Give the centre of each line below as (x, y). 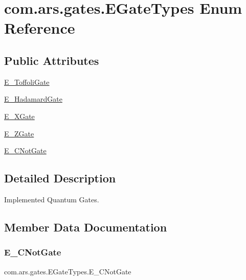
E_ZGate (19, 133)
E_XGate (19, 116)
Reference (40, 28)
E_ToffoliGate (27, 81)
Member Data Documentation (86, 227)
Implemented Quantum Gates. (52, 199)
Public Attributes (52, 60)
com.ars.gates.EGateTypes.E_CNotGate (68, 271)
